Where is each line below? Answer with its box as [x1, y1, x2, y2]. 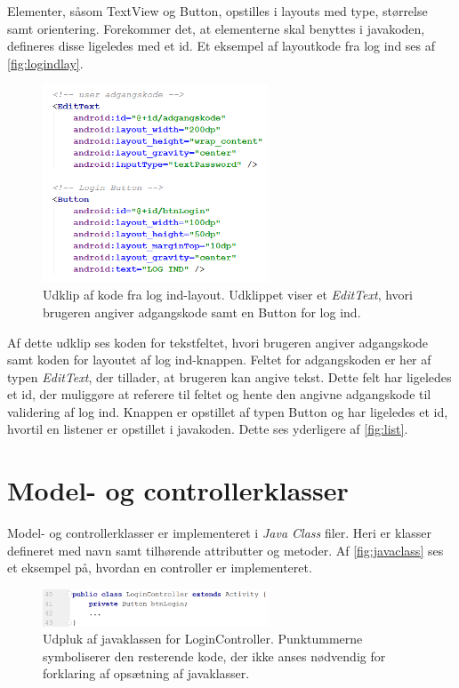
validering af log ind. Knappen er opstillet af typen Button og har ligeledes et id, [7, 402, 448, 420]
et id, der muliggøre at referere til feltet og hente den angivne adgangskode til [7, 385, 431, 404]
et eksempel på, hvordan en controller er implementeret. [7, 558, 312, 577]
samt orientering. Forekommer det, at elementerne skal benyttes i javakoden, [7, 19, 425, 37]
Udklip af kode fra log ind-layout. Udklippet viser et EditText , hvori [43, 285, 413, 304]
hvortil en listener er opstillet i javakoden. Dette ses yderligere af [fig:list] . [7, 420, 408, 438]
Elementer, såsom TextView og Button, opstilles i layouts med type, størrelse [7, 2, 428, 20]
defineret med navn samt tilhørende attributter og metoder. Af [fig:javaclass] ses [7, 540, 444, 559]
